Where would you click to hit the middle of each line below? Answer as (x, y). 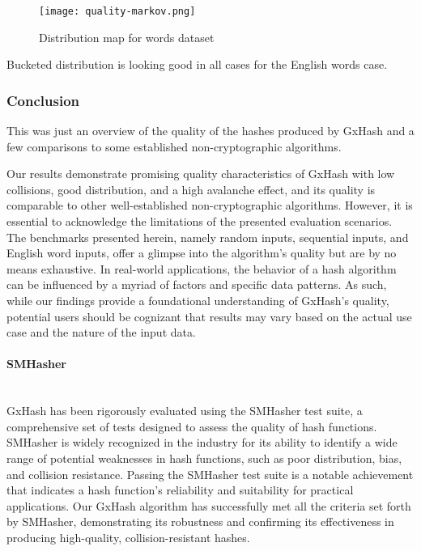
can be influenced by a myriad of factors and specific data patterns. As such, (197, 284)
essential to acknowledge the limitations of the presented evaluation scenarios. (200, 221)
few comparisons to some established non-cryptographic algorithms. (174, 146)
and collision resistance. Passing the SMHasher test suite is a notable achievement (210, 474)
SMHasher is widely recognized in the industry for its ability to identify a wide (202, 442)
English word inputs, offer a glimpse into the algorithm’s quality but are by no (202, 253)
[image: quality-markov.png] (117, 11)
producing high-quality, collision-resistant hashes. (128, 537)
